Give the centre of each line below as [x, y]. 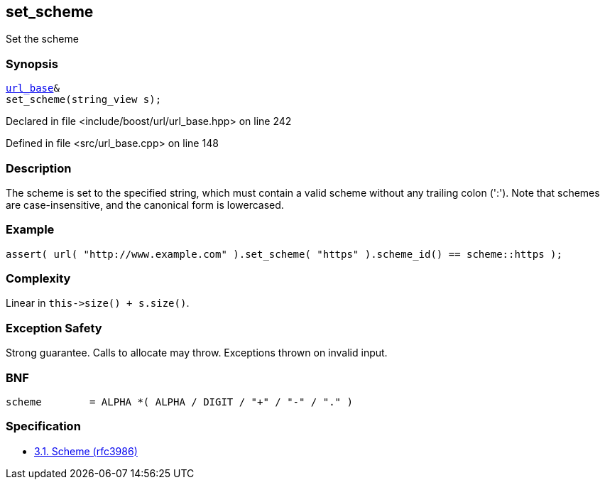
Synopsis [32, 64]
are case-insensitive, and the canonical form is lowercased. [145, 205]
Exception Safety [54, 328]
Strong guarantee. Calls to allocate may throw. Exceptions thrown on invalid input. [197, 353]
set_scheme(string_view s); [84, 100]
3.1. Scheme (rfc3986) [86, 451]
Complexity [38, 279]
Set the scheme [42, 39]
